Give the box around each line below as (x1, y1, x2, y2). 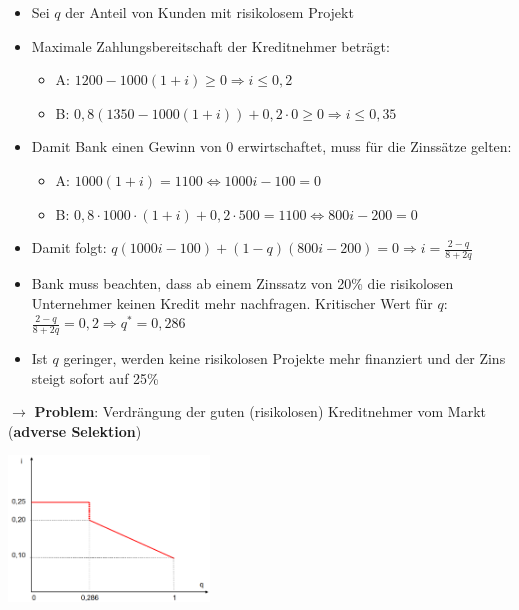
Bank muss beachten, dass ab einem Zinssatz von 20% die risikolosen (31, 272, 454, 293)
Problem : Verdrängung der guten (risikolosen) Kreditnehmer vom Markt (34, 401, 487, 422)
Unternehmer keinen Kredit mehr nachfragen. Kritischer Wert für (31, 292, 433, 313)
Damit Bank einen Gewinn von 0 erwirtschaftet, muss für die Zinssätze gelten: (31, 136, 512, 157)
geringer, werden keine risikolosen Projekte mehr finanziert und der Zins (63, 348, 506, 368)
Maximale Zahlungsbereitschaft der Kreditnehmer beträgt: (31, 35, 390, 56)
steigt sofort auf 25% (31, 367, 159, 388)
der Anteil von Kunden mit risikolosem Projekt (65, 2, 354, 22)
